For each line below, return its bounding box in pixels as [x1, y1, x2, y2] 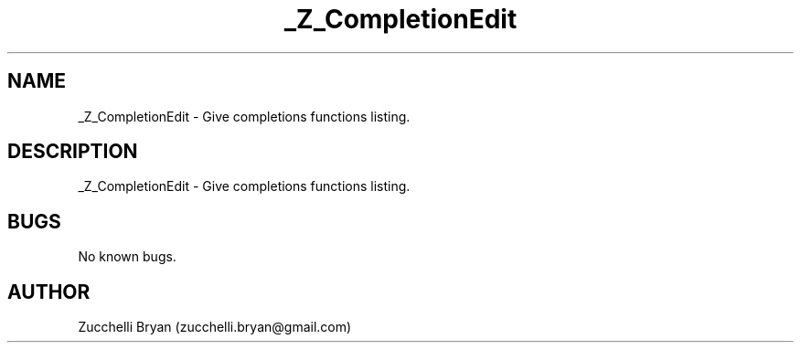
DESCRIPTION [7, 140, 138, 164]
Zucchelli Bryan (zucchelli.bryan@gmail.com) [78, 319, 352, 335]
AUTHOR [7, 280, 91, 303]
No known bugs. [78, 249, 176, 265]
